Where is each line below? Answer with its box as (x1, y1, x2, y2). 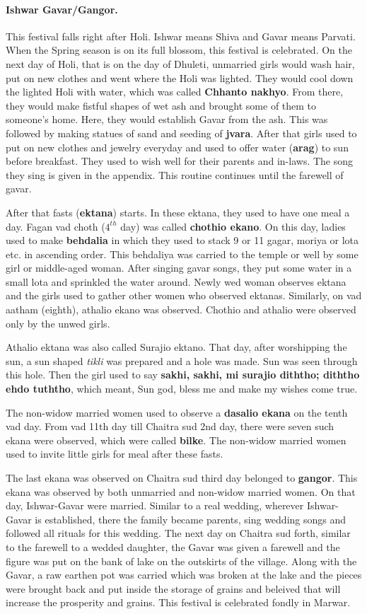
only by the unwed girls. (6, 315, 110, 330)
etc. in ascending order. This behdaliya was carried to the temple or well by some (6, 246, 359, 261)
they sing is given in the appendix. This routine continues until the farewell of (6, 167, 344, 182)
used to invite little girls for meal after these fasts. (6, 446, 223, 461)
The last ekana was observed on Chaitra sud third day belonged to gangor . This (6, 470, 358, 485)
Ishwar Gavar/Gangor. (6, 1, 118, 16)
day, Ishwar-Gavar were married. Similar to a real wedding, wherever (6, 498, 304, 513)
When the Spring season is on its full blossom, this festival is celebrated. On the (6, 42, 352, 57)
